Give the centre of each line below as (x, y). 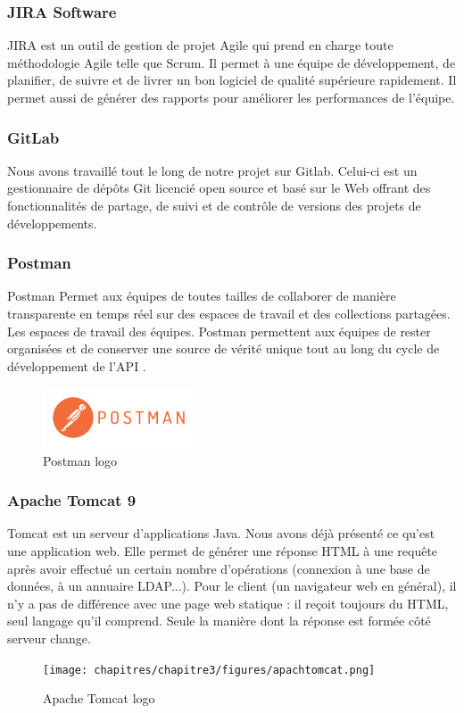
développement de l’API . (77, 365)
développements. (52, 223)
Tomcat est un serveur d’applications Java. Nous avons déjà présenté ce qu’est (221, 533)
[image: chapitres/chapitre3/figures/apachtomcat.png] (209, 670)
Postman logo (80, 460)
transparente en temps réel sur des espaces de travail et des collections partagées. (229, 313)
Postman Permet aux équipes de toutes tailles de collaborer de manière (202, 296)
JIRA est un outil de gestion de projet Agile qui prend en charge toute (200, 45)
